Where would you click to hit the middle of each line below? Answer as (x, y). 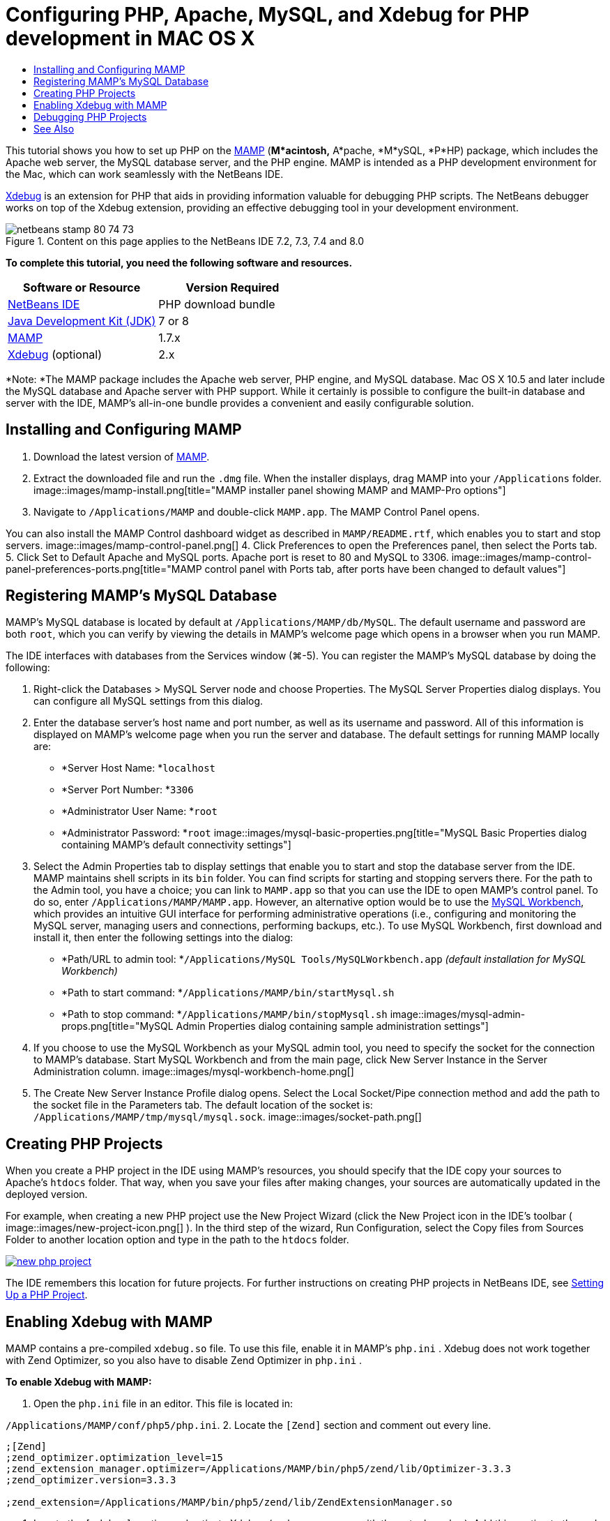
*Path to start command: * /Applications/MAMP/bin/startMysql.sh (228, 993)
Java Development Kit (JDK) (82, 321)
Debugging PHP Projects (90, 117)
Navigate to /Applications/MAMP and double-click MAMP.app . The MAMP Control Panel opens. (257, 511)
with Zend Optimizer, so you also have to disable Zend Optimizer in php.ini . (184, 1361)
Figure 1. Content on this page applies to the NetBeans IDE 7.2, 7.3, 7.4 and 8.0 (185, 241)
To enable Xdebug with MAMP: (79, 1382)
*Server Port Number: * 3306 (128, 790)
